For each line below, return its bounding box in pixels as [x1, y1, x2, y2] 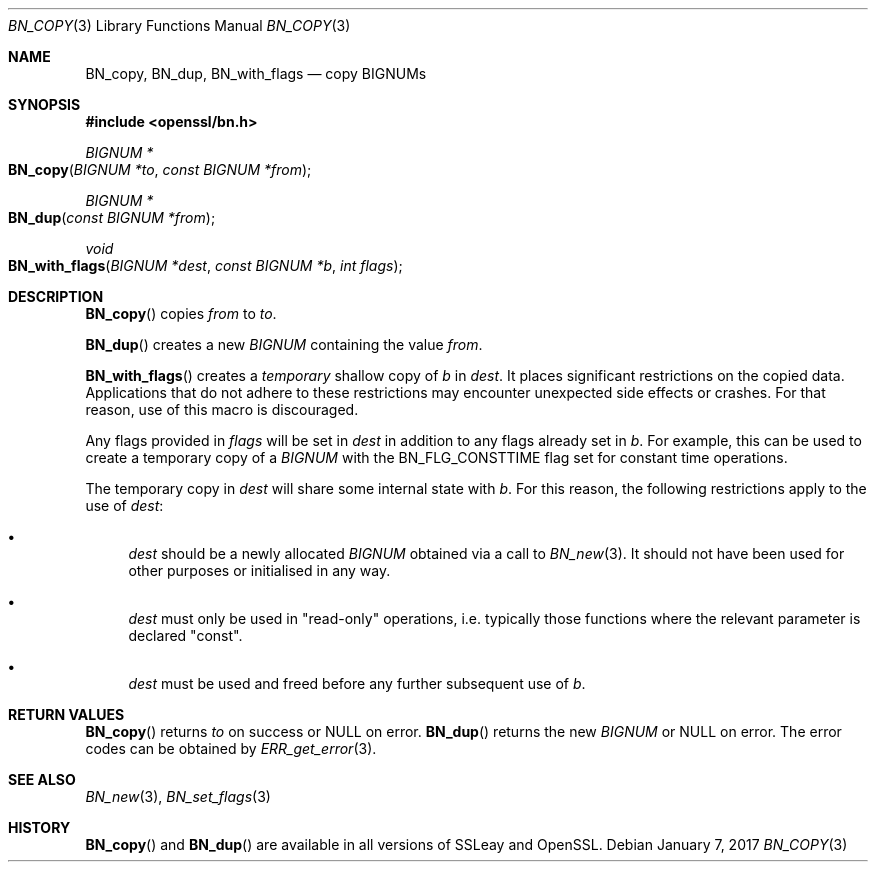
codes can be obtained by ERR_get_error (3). [85, 740, 377, 757]
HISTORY [8, 819, 71, 836]
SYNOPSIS [8, 96, 81, 113]
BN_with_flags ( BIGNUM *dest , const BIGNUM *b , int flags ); [8, 257, 403, 274]
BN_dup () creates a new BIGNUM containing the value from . [85, 336, 483, 353]
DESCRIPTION [8, 288, 104, 305]
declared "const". [128, 627, 243, 644]
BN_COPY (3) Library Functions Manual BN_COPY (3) [8, 17, 351, 34]
